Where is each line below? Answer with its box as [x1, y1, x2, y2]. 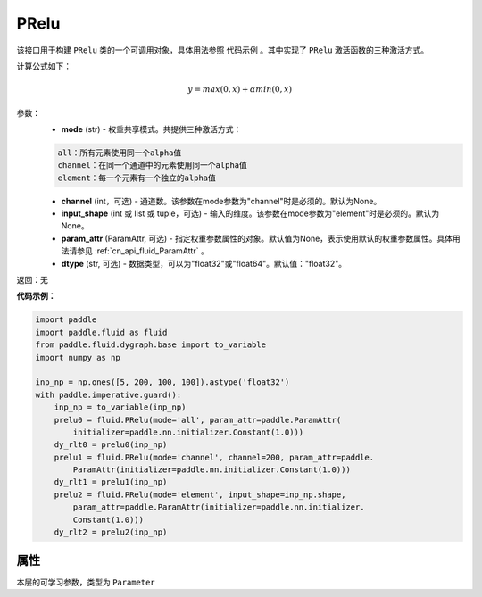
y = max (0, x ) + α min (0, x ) [187, 85, 293, 95]
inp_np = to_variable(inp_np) [54, 402, 187, 412]
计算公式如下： [16, 61, 71, 71]
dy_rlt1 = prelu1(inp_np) [54, 477, 168, 487]
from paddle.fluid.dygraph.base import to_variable [35, 340, 267, 350]
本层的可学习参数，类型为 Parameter [16, 576, 155, 587]
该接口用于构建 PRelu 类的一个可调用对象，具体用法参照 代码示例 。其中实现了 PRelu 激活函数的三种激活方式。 [16, 45, 428, 55]
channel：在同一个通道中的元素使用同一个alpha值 [57, 161, 247, 170]
